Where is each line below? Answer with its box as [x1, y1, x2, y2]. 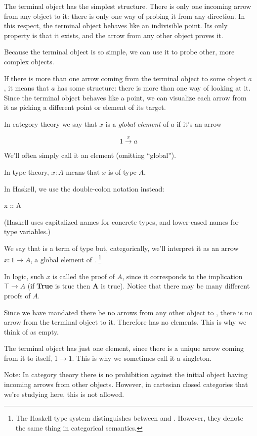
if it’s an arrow [176, 118, 222, 129]
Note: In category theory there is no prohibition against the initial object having [4, 369, 248, 380]
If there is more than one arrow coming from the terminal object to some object [4, 73, 246, 83]
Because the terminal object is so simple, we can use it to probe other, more [4, 47, 235, 57]
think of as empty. [4, 326, 59, 337]
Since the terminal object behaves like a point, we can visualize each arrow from [4, 92, 247, 102]
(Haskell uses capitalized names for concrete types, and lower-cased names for [4, 216, 239, 227]
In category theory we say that [4, 118, 97, 129]
